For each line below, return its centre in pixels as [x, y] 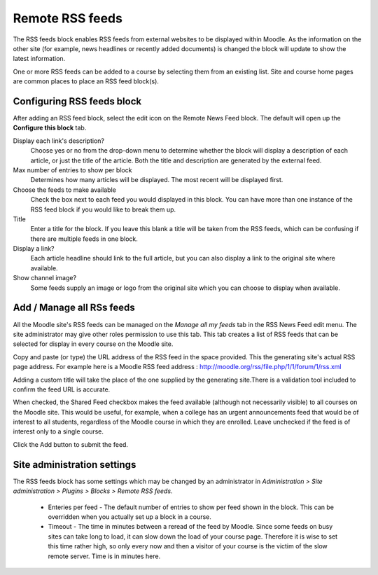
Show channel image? [45, 278]
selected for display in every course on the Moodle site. [93, 344]
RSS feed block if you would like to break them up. [103, 209]
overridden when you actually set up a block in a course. [129, 517]
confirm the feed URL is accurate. [62, 389]
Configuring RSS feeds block [77, 101]
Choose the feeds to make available [65, 190]
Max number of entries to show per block [72, 170]
